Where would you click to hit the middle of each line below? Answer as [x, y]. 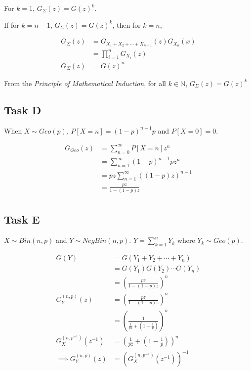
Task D [23, 110]
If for [12, 24]
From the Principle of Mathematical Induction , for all [85, 83]
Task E [22, 219]
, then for [126, 24]
